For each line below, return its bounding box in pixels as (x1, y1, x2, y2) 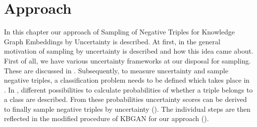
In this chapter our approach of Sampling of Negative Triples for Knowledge (4, 27, 235, 37)
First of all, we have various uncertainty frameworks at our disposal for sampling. (4, 55, 251, 65)
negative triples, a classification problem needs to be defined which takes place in (4, 75, 250, 85)
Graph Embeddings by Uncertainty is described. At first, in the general (4, 36, 220, 46)
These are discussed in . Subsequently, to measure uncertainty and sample (4, 65, 228, 75)
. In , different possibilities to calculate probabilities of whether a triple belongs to (4, 84, 253, 95)
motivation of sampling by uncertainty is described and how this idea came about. (4, 46, 254, 56)
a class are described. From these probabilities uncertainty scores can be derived (4, 94, 247, 104)
